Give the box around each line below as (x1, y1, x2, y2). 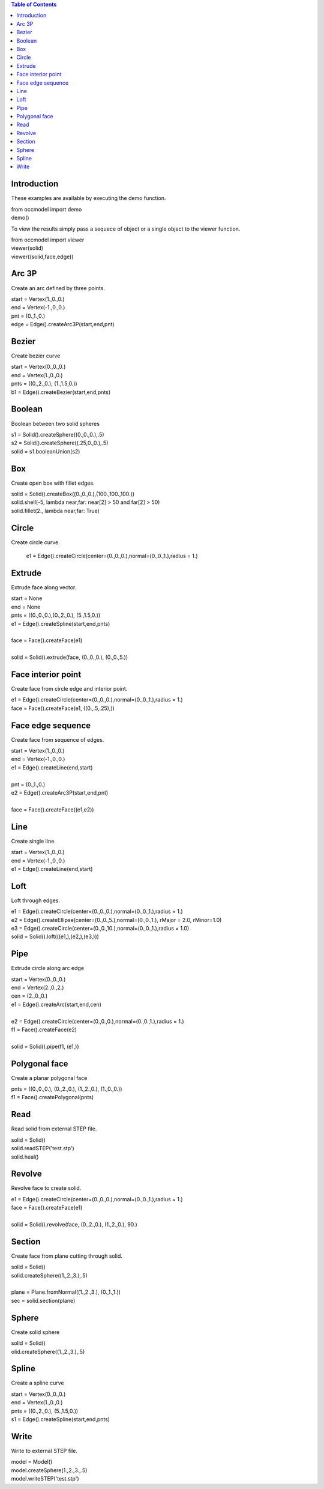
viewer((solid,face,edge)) (11, 253, 74, 260)
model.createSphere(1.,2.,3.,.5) (11, 1466, 88, 1474)
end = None (11, 603, 41, 610)
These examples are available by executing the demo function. (11, 195, 166, 202)
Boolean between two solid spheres (11, 420, 100, 427)
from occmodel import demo (11, 205, 82, 213)
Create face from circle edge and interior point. (11, 685, 128, 692)
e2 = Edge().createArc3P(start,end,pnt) (11, 789, 109, 796)
